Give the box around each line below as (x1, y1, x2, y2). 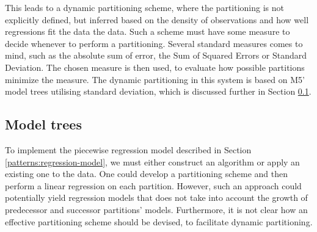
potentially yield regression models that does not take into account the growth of (5, 191, 308, 204)
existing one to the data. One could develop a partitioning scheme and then (5, 167, 288, 180)
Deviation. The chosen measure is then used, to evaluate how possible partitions (5, 60, 305, 73)
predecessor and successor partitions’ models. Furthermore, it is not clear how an (5, 203, 308, 216)
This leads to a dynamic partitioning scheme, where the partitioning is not (5, 1, 284, 13)
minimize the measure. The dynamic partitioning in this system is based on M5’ (5, 73, 305, 85)
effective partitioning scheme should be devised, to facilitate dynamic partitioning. (5, 215, 313, 228)
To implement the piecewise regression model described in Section (5, 143, 252, 156)
